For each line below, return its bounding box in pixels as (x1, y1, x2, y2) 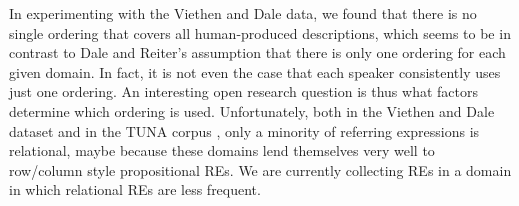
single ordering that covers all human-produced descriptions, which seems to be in (9, 22, 511, 43)
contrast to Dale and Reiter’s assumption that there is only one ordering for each (9, 42, 506, 63)
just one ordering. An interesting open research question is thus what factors (9, 81, 478, 102)
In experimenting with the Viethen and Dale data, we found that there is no (9, 3, 477, 23)
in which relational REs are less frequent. (9, 179, 261, 200)
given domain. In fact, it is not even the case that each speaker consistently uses (9, 61, 501, 82)
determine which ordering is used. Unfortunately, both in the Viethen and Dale (9, 100, 495, 121)
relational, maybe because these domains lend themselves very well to (9, 140, 435, 161)
